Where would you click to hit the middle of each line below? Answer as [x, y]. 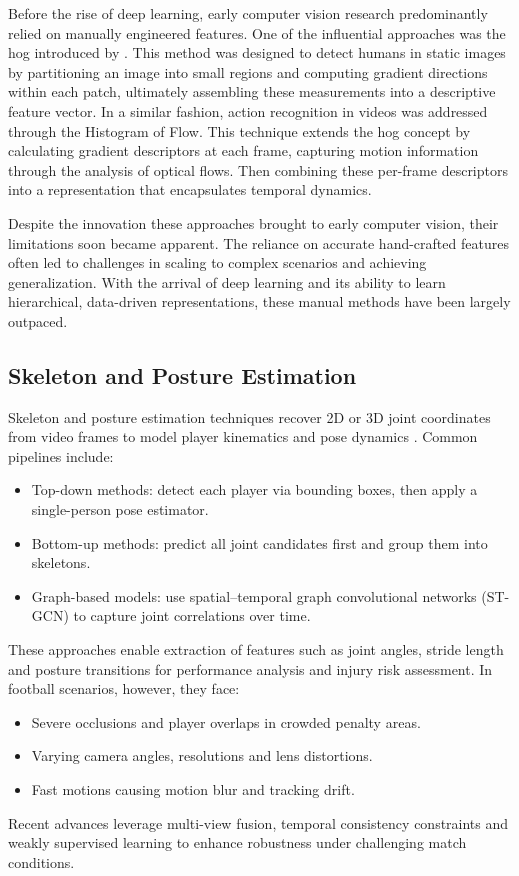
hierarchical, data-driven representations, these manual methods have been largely [259, 301]
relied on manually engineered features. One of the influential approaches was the [257, 32]
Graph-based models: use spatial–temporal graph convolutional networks [254, 595]
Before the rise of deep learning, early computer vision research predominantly [248, 13]
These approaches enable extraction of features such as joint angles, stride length [256, 649]
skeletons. [61, 562]
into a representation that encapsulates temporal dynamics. [190, 189]
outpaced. [38, 320]
